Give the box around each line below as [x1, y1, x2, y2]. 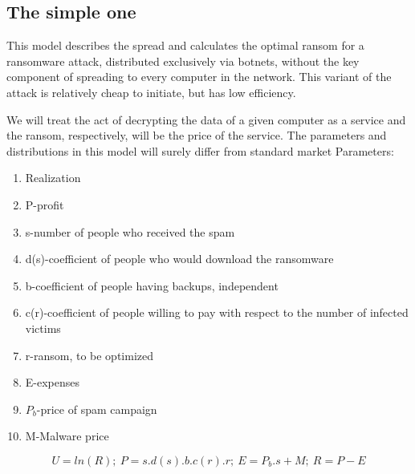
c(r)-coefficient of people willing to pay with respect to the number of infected [25, 304, 409, 321]
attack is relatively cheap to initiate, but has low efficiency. [6, 83, 296, 100]
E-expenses [25, 374, 80, 391]
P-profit [25, 196, 64, 213]
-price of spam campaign [36, 400, 157, 417]
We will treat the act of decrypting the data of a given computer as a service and [6, 111, 406, 128]
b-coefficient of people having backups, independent [25, 277, 279, 294]
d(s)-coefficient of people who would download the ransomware [25, 250, 334, 267]
